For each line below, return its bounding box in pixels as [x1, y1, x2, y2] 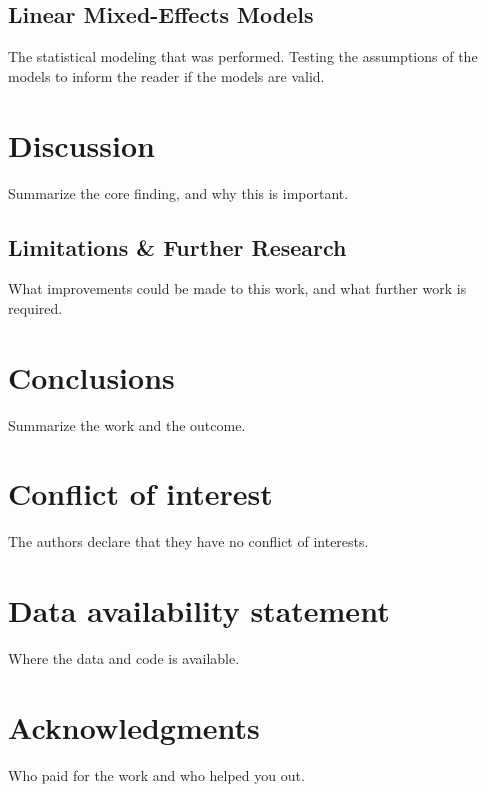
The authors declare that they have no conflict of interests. [8, 531, 369, 552]
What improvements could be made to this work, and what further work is [8, 278, 467, 299]
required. [8, 297, 63, 318]
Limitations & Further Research [8, 231, 347, 262]
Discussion [8, 124, 155, 165]
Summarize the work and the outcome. [8, 414, 246, 435]
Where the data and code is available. [8, 648, 240, 669]
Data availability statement [8, 590, 390, 631]
